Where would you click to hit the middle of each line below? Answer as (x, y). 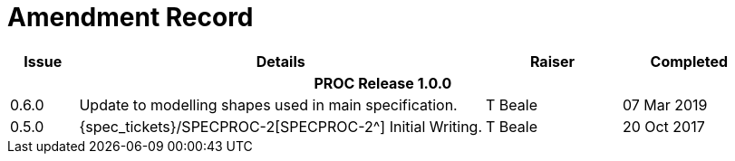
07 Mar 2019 (665, 104)
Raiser (552, 61)
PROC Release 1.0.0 (383, 83)
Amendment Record (131, 17)
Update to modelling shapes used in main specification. (268, 104)
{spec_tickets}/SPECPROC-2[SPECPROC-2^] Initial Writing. (281, 126)
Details (280, 61)
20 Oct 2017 (663, 126)
